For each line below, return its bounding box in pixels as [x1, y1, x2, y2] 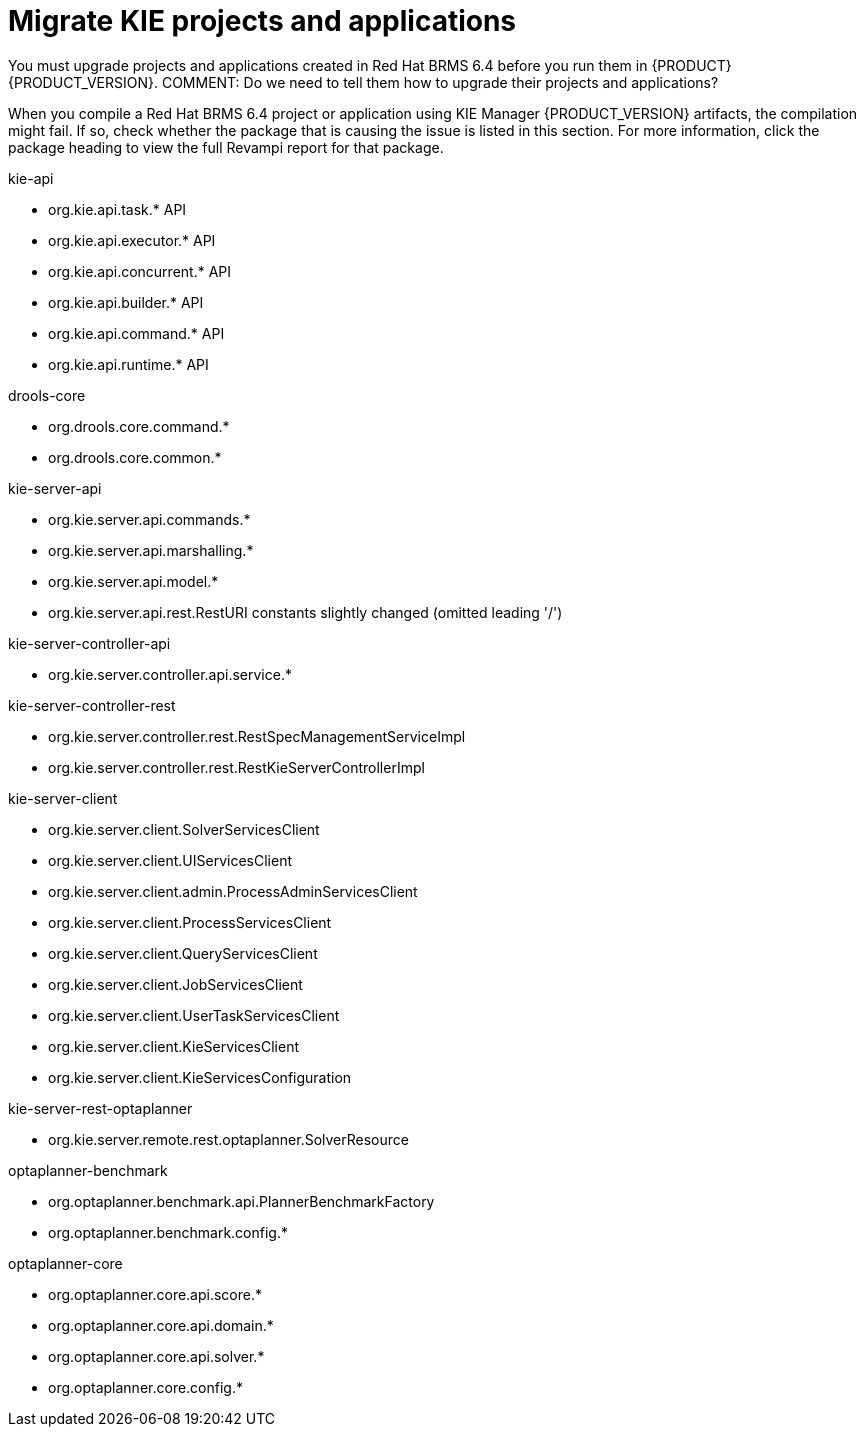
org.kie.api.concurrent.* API [48, 262, 232, 280]
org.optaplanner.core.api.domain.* [48, 1316, 274, 1334]
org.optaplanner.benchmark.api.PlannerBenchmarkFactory [48, 1192, 435, 1210]
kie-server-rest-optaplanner [8, 1099, 193, 1117]
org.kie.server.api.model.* [48, 572, 219, 590]
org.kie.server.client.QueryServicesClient [48, 944, 318, 962]
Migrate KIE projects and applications [8, 4, 517, 38]
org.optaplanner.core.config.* [48, 1378, 243, 1396]
